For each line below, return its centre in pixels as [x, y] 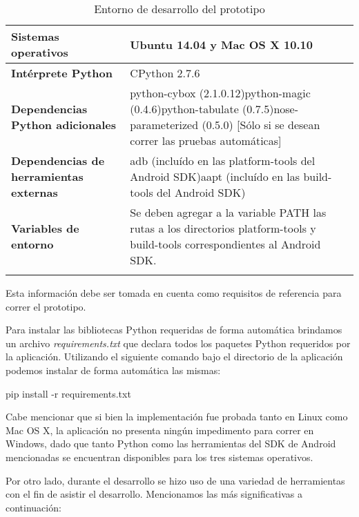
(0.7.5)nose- [271, 109]
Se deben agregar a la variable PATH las [228, 212]
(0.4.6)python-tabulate [184, 109]
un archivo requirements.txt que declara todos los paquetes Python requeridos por [178, 343]
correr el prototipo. [46, 306]
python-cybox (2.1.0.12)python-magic [220, 93]
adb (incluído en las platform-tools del [223, 160]
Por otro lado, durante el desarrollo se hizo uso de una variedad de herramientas [175, 480]
